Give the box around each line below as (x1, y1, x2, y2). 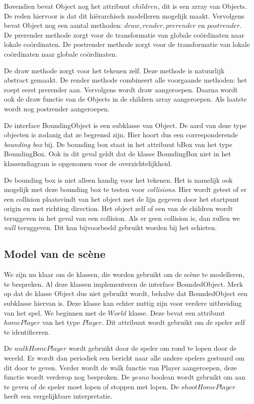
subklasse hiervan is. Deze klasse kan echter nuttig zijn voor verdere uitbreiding (4, 298, 242, 308)
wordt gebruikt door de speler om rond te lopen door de (68, 343, 237, 353)
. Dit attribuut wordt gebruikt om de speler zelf (102, 317, 245, 327)
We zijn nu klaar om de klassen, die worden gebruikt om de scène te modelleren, (4, 269, 245, 279)
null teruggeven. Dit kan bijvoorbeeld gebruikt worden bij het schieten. (4, 222, 217, 233)
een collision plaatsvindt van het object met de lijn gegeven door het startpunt (4, 193, 239, 204)
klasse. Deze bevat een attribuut (128, 307, 225, 318)
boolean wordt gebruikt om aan (151, 372, 246, 382)
